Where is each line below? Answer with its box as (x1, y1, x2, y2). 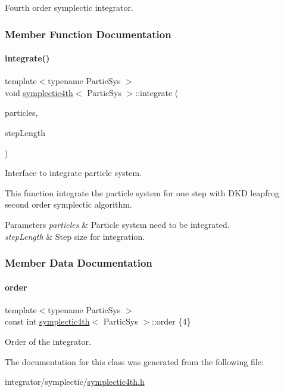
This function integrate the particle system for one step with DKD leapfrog (5, 186, 279, 199)
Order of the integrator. (5, 335, 91, 347)
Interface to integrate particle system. (5, 166, 142, 179)
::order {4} (152, 315, 191, 328)
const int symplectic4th (5, 315, 90, 328)
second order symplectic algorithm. (5, 198, 132, 211)
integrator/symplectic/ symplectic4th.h (5, 375, 145, 388)
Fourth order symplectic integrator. (5, 1, 133, 13)
